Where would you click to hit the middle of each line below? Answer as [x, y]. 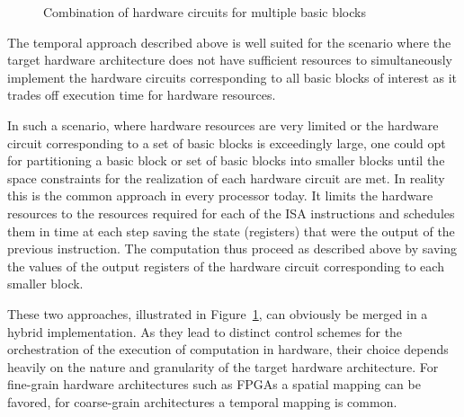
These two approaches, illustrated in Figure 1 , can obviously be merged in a [218, 313]
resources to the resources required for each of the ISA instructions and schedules [231, 213]
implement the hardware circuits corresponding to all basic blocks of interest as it [232, 77]
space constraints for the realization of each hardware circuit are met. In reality [226, 177]
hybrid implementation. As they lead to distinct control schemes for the [205, 331]
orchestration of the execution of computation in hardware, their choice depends [228, 349]
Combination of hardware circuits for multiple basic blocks [205, 12]
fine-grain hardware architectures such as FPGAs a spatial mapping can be [214, 384]
